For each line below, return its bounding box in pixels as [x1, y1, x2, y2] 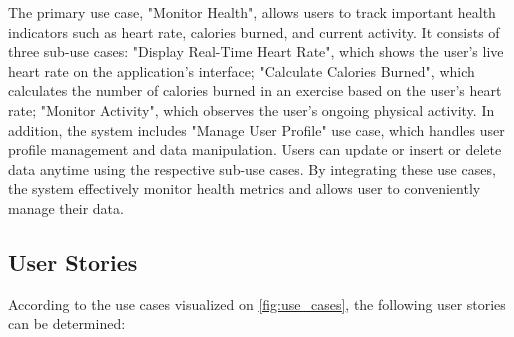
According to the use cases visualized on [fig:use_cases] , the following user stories [8, 293, 506, 314]
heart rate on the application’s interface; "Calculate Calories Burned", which [8, 60, 475, 81]
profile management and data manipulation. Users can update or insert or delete [8, 139, 502, 160]
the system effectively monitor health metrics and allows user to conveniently [8, 178, 481, 199]
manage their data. [8, 197, 124, 218]
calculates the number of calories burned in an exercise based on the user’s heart [8, 80, 502, 101]
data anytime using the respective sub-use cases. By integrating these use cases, [8, 158, 496, 179]
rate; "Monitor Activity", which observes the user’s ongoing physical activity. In [8, 99, 495, 120]
